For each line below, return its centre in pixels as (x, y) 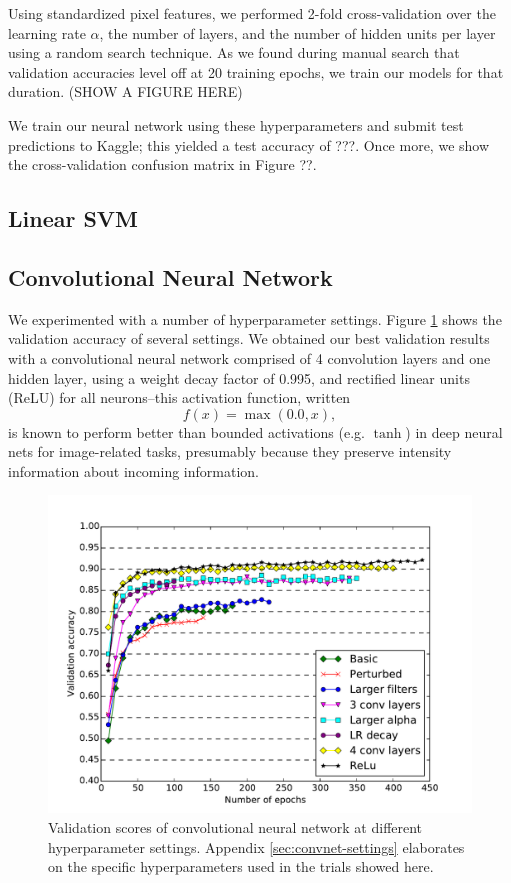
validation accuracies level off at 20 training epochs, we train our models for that (256, 71)
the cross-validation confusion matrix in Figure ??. (162, 164)
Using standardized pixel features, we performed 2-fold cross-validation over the (252, 13)
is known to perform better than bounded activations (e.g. (186, 431)
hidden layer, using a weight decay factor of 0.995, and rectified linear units (239, 377)
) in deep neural (454, 431)
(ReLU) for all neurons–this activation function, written (179, 397)
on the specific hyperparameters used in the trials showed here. (241, 866)
